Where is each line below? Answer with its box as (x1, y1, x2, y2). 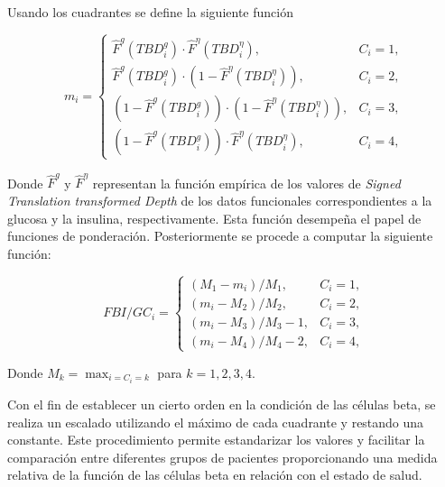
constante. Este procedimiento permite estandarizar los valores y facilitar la (7, 430, 425, 449)
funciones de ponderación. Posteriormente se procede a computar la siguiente (7, 226, 433, 245)
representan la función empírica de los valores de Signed (92, 173, 401, 192)
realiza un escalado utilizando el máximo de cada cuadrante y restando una (7, 412, 424, 431)
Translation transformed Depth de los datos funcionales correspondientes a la (7, 190, 432, 209)
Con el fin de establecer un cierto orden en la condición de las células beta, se (7, 395, 436, 414)
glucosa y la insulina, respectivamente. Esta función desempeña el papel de (7, 208, 422, 227)
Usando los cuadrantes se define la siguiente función (7, 3, 293, 21)
